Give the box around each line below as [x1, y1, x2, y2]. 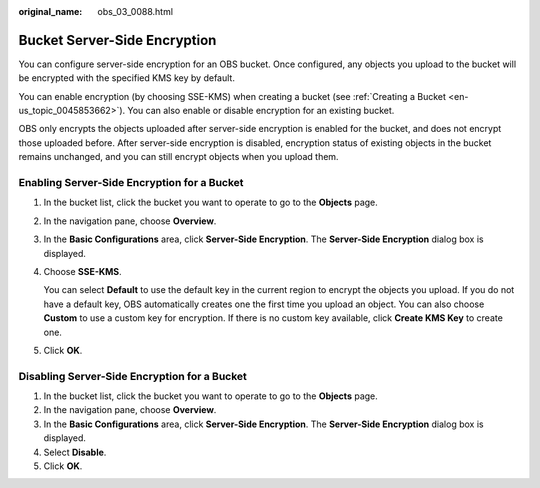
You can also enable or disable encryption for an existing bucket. [126, 105, 395, 117]
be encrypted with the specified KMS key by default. [18, 72, 235, 84]
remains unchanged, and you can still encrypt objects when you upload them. [18, 151, 339, 163]
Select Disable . [43, 446, 107, 458]
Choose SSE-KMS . [43, 265, 122, 277]
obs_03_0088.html [97, 6, 174, 17]
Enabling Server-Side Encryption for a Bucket [18, 176, 244, 190]
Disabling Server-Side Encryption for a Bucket [18, 369, 247, 383]
